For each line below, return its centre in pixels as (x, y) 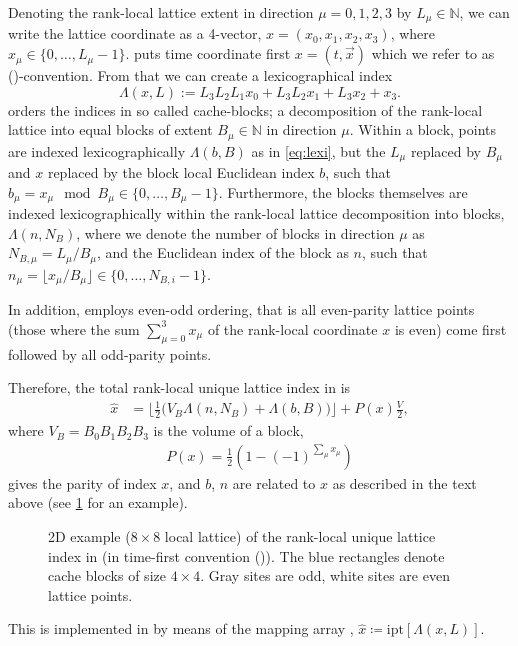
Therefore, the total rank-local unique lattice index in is (179, 387)
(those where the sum (74, 328)
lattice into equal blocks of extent (110, 129)
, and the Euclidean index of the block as (223, 252)
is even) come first (450, 328)
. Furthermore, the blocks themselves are (343, 191)
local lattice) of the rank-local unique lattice (300, 536)
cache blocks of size (107, 575)
